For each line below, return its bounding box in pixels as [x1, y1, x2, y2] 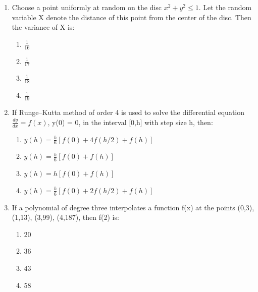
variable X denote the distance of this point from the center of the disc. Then [12, 12, 251, 22]
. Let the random [198, 2, 252, 12]
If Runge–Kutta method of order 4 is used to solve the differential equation [12, 107, 245, 118]
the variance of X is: [12, 22, 75, 32]
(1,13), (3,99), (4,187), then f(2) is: [12, 212, 119, 222]
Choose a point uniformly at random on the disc [12, 2, 162, 12]
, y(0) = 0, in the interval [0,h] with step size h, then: [47, 116, 213, 127]
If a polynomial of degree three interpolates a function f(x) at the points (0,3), [12, 202, 254, 212]
